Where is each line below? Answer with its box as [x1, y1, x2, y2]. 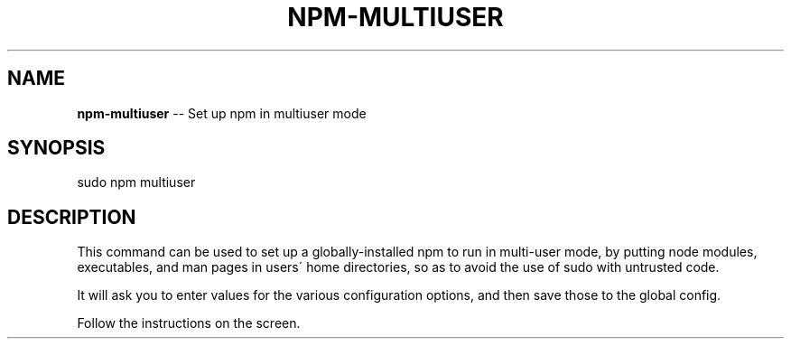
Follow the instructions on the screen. [77, 315, 301, 332]
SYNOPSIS [7, 136, 106, 160]
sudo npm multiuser [77, 174, 196, 191]
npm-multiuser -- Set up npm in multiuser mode [77, 105, 367, 121]
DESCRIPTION [7, 205, 136, 229]
